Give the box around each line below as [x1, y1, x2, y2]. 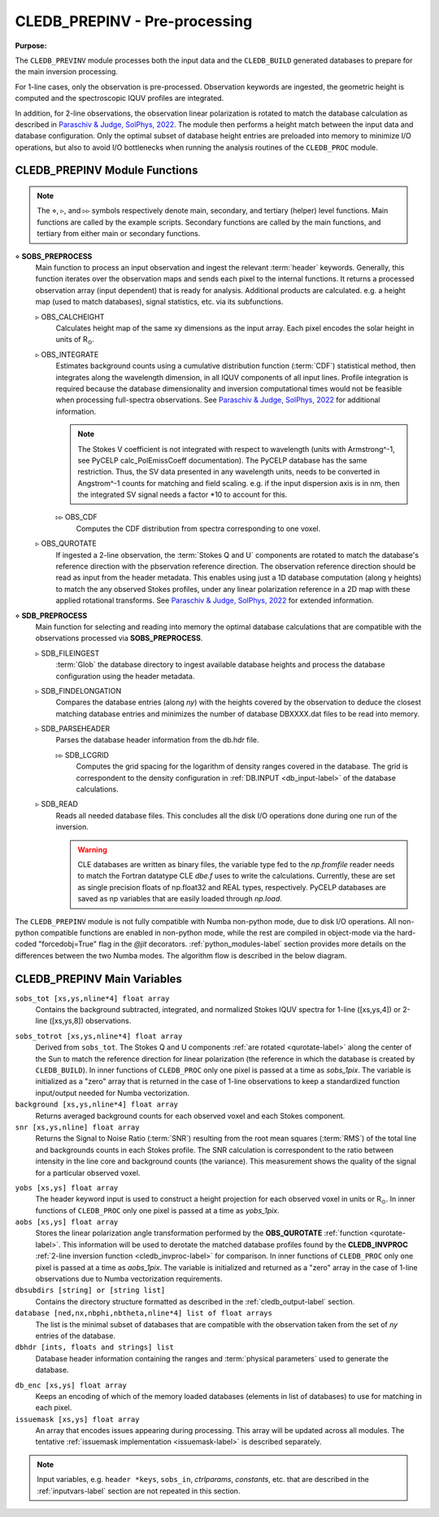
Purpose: [15, 41, 47, 50]
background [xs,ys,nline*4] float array [15, 1100, 179, 1109]
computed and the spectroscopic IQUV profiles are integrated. [15, 94, 224, 103]
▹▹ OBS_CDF [55, 512, 98, 522]
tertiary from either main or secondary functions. [37, 229, 201, 239]
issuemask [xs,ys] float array [15, 1414, 140, 1424]
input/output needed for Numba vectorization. [35, 1088, 190, 1098]
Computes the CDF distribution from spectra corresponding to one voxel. [76, 524, 321, 533]
